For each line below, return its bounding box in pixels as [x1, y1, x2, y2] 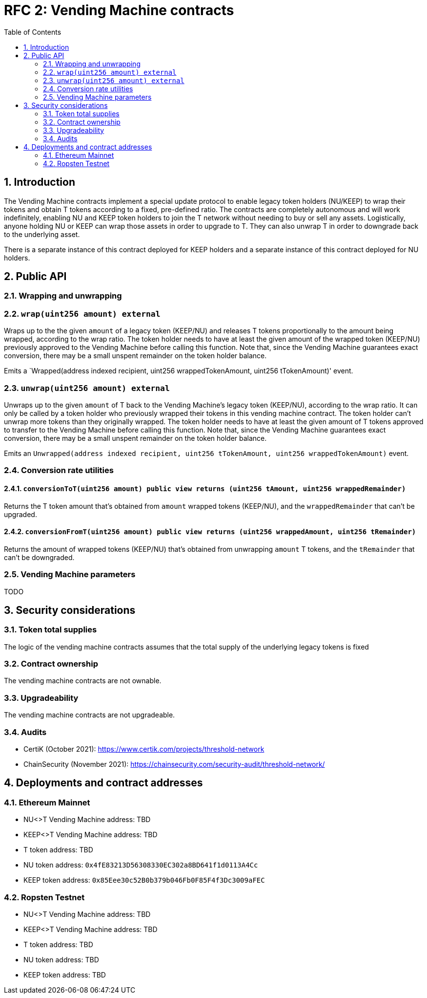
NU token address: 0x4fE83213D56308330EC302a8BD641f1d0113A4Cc [23, 861, 258, 869]
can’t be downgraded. [4, 553, 75, 562]
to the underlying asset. [4, 230, 80, 239]
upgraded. [4, 510, 37, 519]
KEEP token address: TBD [23, 970, 106, 979]
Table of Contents [4, 27, 61, 36]
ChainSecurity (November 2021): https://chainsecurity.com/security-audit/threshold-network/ [23, 759, 325, 768]
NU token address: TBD [23, 955, 99, 964]
